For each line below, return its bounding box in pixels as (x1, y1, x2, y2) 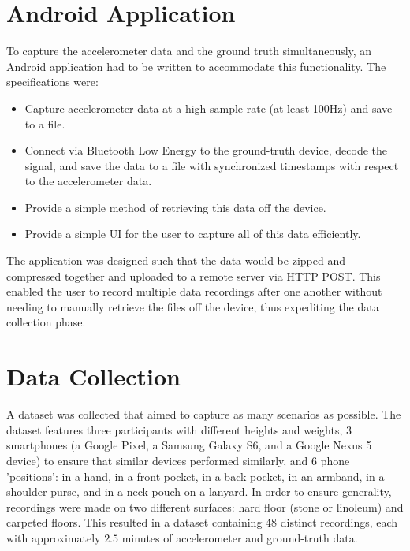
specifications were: (6, 73, 99, 90)
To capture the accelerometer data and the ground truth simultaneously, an (6, 43, 372, 59)
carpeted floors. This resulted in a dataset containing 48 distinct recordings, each (6, 514, 398, 531)
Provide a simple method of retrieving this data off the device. (24, 199, 326, 215)
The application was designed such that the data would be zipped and (6, 252, 345, 269)
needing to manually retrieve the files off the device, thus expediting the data (6, 298, 379, 315)
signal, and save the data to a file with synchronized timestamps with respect (24, 157, 399, 173)
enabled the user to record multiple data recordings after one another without (6, 283, 382, 300)
